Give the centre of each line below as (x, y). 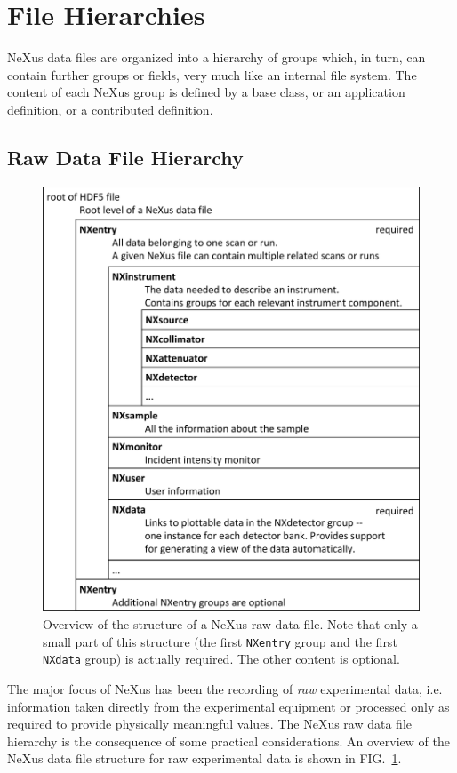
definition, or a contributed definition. (110, 109)
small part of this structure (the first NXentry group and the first (220, 641)
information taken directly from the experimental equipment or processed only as (228, 706)
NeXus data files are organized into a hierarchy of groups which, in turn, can (216, 57)
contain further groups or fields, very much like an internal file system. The (212, 74)
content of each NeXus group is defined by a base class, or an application (206, 92)
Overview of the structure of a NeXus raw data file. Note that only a (230, 624)
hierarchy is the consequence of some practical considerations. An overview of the (228, 741)
